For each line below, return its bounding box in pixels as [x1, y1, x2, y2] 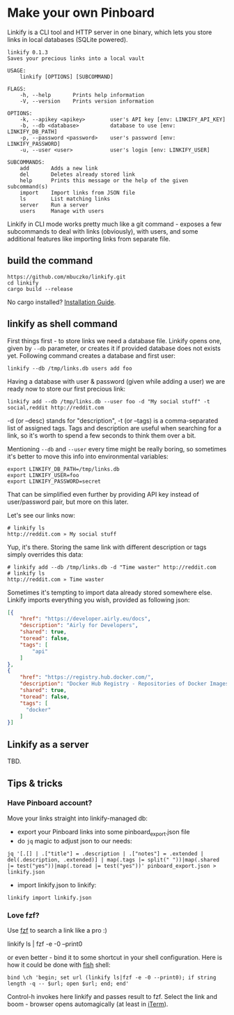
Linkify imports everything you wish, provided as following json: [7, 595, 190, 604]
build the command [7, 255, 93, 266]
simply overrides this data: [7, 550, 84, 559]
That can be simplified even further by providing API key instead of [7, 490, 200, 498]
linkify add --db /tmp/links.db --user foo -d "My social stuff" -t [7, 398, 210, 405]
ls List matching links [19, 195, 111, 202]
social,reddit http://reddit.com [7, 404, 104, 411]
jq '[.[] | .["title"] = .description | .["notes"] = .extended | [7, 850, 204, 857]
